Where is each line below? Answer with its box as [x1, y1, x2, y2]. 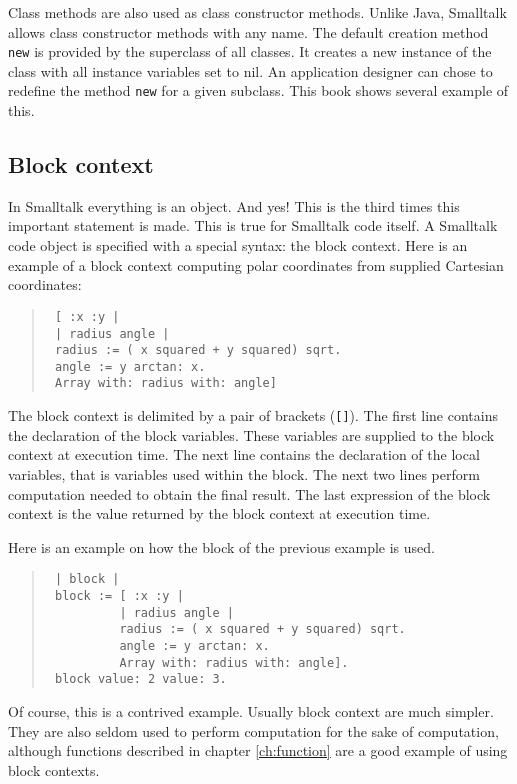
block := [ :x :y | [54, 589, 184, 604]
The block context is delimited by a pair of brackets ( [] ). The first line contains [8, 405, 498, 426]
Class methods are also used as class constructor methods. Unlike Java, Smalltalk [8, 2, 507, 22]
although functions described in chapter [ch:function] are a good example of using [8, 740, 508, 761]
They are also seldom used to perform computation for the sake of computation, [8, 720, 499, 741]
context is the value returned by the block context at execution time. [8, 503, 431, 524]
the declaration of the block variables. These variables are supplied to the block [8, 424, 495, 445]
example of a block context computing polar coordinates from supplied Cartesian [8, 254, 504, 275]
